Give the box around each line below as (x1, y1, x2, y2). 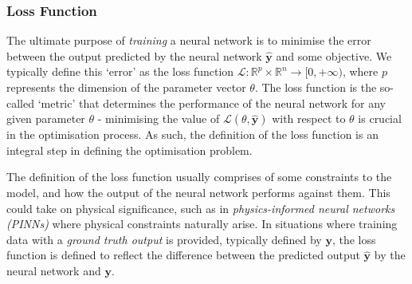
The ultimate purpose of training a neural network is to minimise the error (6, 32, 371, 49)
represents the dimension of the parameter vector (6, 79, 246, 95)
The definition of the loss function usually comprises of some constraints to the (6, 168, 392, 185)
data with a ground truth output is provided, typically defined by (6, 231, 322, 247)
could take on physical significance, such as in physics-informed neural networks (6, 199, 395, 216)
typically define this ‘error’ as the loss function (6, 63, 234, 80)
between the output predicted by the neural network (6, 47, 262, 64)
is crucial (358, 110, 402, 127)
